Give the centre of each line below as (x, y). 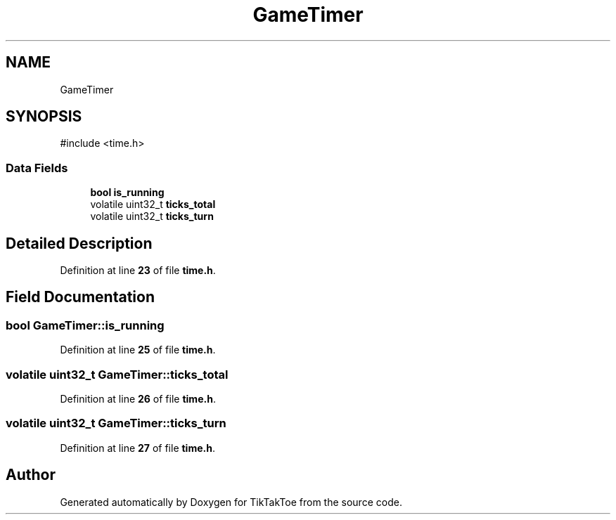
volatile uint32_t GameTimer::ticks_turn (116, 423)
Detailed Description (79, 243)
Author (31, 475)
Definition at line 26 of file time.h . (138, 399)
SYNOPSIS (44, 117)
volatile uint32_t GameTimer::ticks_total (117, 374)
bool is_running (127, 193)
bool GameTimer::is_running (85, 325)
